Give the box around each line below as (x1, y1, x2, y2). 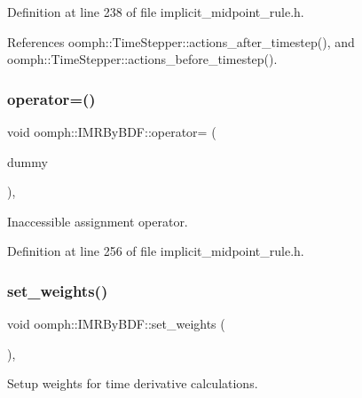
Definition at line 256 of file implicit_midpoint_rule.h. (7, 242, 304, 260)
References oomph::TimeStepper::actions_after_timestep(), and (7, 32, 355, 51)
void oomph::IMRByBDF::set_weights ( (7, 314, 225, 333)
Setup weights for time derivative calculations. (7, 374, 258, 393)
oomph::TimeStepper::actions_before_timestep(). (7, 50, 278, 68)
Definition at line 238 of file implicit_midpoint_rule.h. (7, 3, 304, 20)
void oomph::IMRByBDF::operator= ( (7, 123, 216, 140)
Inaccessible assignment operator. (7, 211, 188, 230)
